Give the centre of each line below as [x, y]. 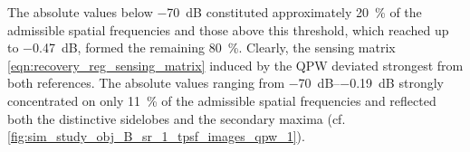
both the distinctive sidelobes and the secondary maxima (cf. [177, 118]
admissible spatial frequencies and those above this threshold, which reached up [228, 29]
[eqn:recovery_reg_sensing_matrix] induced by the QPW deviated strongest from [235, 65]
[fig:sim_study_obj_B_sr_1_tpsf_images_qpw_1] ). [156, 136]
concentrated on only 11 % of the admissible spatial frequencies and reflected [222, 100]
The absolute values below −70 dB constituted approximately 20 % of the [215, 12]
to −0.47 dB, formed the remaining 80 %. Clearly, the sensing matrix [201, 47]
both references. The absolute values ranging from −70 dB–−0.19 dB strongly [225, 83]
